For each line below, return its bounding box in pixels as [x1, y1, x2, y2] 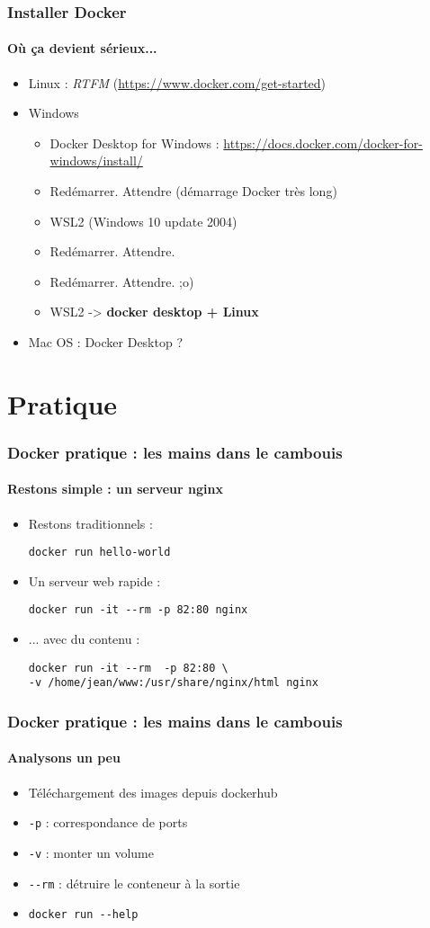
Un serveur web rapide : [28, 571, 161, 590]
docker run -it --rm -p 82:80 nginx [28, 603, 248, 617]
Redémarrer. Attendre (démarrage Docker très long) [49, 182, 337, 201]
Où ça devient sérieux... [7, 39, 157, 58]
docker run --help [28, 908, 139, 922]
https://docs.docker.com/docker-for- [223, 133, 423, 152]
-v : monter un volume [28, 843, 154, 861]
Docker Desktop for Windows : [49, 133, 219, 152]
